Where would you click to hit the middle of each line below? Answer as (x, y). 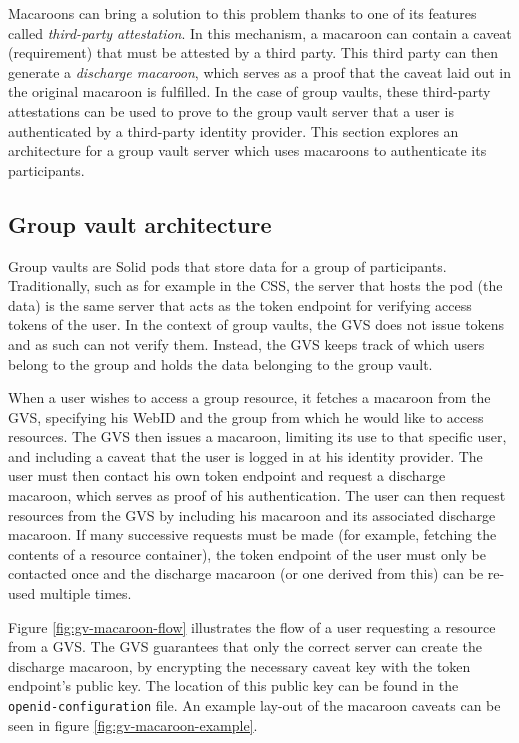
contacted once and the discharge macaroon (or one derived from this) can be (246, 573)
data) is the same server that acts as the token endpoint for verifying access (240, 304)
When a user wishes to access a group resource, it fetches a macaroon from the (249, 397)
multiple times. (85, 593)
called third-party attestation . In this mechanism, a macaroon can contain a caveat (260, 32)
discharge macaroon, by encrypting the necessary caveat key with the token (239, 665)
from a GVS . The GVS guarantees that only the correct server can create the (245, 646)
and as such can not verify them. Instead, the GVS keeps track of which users (246, 343)
